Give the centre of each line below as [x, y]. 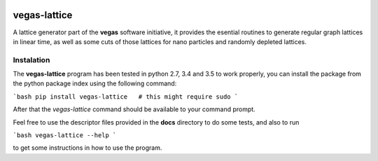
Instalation [31, 59]
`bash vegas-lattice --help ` [65, 135]
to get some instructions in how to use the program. [87, 148]
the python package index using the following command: [95, 83]
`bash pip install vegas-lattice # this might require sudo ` [126, 97]
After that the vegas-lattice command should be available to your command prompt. [134, 109]
